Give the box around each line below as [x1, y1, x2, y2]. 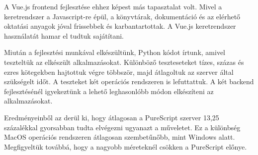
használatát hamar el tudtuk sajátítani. [4, 30, 124, 41]
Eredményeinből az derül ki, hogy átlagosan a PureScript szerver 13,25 [4, 112, 219, 122]
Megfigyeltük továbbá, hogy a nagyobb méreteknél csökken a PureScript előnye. [4, 141, 247, 152]
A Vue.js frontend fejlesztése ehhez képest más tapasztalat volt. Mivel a [4, 1, 222, 11]
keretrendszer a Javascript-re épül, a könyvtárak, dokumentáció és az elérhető [4, 11, 241, 21]
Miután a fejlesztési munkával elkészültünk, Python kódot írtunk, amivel [4, 47, 226, 57]
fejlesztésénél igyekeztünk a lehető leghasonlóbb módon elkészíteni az [4, 86, 214, 96]
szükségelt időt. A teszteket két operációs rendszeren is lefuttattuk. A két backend [4, 76, 254, 87]
